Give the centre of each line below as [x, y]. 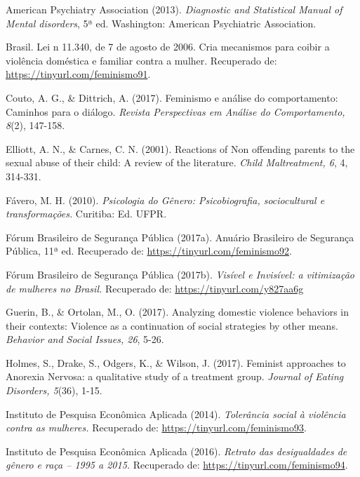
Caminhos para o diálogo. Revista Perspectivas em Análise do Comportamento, [175, 111]
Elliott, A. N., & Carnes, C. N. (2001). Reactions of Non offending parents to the [180, 148]
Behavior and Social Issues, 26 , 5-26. [85, 339]
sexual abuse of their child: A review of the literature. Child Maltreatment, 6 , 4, [177, 162]
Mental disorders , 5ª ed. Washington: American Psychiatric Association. [161, 23]
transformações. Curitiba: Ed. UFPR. [86, 214]
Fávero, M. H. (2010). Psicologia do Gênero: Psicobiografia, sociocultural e [165, 200]
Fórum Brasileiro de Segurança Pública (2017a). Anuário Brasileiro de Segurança [180, 237]
